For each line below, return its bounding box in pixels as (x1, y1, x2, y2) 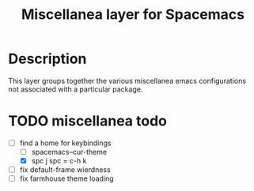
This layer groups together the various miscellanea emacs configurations (8, 76, 247, 85)
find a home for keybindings (19, 138, 112, 148)
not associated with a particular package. (8, 84, 143, 94)
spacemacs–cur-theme (31, 147, 108, 156)
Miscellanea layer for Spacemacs (21, 6, 245, 24)
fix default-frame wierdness (19, 165, 111, 174)
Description (8, 50, 87, 68)
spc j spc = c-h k (31, 156, 87, 165)
